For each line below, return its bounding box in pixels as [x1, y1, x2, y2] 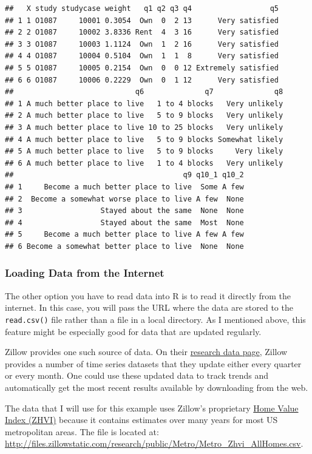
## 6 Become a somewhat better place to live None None [5, 242, 244, 251]
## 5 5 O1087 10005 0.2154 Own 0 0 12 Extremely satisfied [5, 63, 279, 72]
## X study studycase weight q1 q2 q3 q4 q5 [5, 4, 279, 13]
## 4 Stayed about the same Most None [5, 218, 244, 227]
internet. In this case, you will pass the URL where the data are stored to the [5, 301, 293, 314]
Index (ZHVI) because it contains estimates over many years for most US [5, 413, 278, 426]
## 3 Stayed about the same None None [5, 206, 244, 215]
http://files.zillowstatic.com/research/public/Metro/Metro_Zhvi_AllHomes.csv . [5, 437, 304, 450]
